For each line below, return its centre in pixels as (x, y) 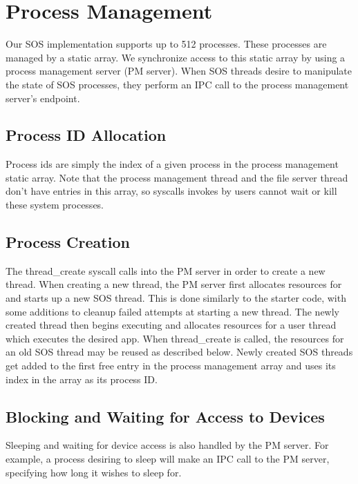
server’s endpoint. (43, 98)
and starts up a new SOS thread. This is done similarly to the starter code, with (176, 298)
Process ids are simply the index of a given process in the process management (172, 164)
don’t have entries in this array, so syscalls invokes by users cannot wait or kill (171, 191)
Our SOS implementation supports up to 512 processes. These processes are (166, 44)
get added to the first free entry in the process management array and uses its (171, 366)
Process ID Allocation (86, 135)
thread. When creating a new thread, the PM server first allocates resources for (174, 284)
